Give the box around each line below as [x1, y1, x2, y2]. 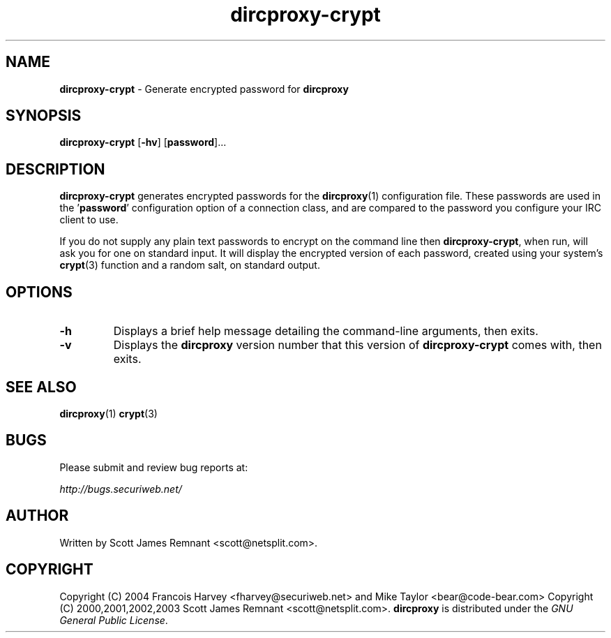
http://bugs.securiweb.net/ [59, 482, 182, 495]
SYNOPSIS [6, 107, 82, 125]
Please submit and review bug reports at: [59, 461, 248, 473]
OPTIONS [6, 283, 73, 301]
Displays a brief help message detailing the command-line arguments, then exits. [113, 324, 538, 339]
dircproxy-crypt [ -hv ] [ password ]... [59, 136, 227, 149]
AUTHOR [6, 507, 69, 525]
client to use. [59, 214, 119, 226]
